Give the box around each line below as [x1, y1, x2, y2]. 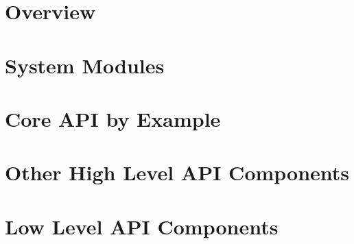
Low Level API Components [5, 212, 279, 240]
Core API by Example [5, 104, 221, 132]
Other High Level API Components [5, 158, 350, 186]
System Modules [5, 51, 165, 79]
